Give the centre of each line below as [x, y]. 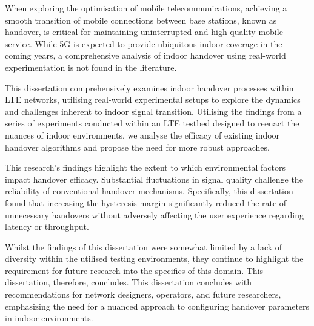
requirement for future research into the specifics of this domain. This [134, 270]
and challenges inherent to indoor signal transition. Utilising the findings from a [153, 111]
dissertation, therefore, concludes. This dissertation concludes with [129, 282]
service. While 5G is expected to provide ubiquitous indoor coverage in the [144, 43]
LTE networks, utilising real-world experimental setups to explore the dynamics [153, 99]
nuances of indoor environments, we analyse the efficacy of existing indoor [142, 135]
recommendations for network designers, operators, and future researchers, [143, 294]
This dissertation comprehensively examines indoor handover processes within [149, 87]
